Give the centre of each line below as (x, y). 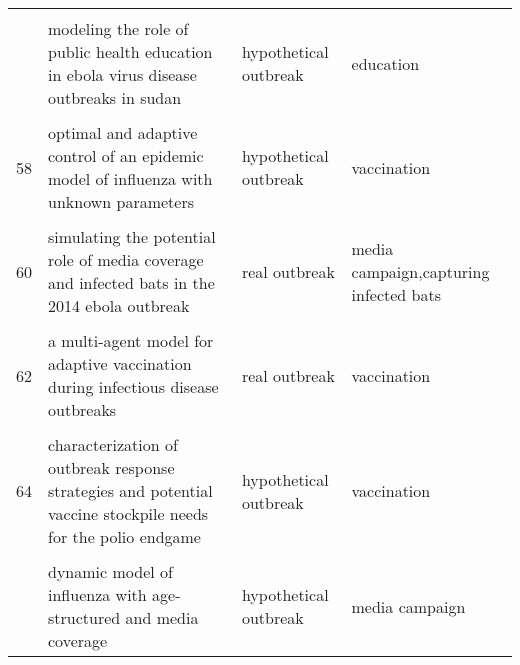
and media (162, 617)
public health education (130, 51)
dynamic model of (110, 571)
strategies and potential (130, 490)
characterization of (113, 444)
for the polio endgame (124, 536)
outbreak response (111, 467)
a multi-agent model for (131, 340)
